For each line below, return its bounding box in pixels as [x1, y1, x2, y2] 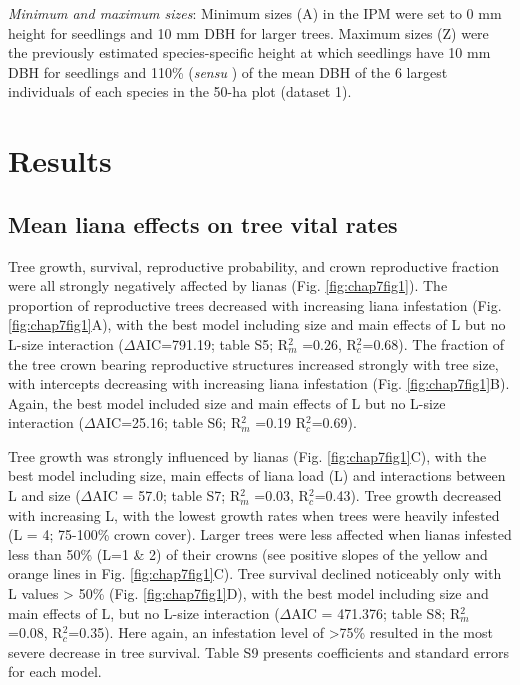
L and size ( [8, 485, 81, 506]
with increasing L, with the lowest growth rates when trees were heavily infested [8, 504, 500, 525]
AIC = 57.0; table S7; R [92, 485, 241, 506]
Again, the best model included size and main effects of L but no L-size [8, 392, 446, 413]
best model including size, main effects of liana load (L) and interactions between [8, 465, 506, 486]
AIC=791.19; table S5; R [135, 333, 289, 354]
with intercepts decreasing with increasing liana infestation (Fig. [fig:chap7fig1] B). [8, 373, 510, 394]
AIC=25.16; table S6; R [95, 412, 242, 433]
